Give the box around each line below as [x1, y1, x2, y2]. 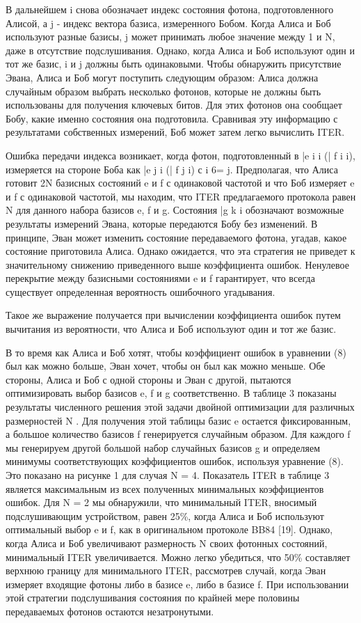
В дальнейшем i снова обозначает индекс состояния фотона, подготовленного [6, 2, 334, 16]
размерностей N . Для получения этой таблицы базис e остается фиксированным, [6, 413, 351, 427]
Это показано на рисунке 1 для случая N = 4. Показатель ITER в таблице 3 [6, 468, 330, 482]
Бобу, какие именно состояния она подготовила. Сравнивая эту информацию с [6, 111, 338, 125]
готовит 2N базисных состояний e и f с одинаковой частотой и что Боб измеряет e [6, 175, 355, 190]
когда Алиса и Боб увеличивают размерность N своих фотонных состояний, [6, 535, 328, 550]
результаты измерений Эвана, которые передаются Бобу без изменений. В [6, 216, 318, 230]
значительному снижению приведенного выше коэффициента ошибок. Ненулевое [6, 257, 349, 271]
